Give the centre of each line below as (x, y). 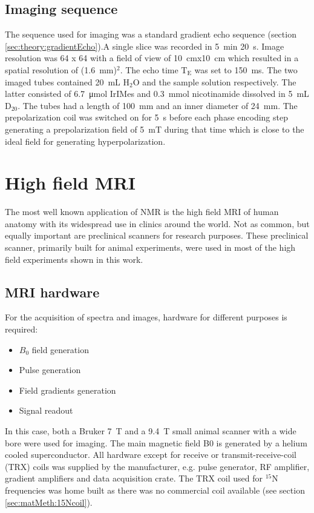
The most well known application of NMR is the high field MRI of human (142, 212)
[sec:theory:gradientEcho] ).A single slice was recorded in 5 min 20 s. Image (145, 46)
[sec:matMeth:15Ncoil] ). (49, 502)
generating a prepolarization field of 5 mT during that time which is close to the (155, 129)
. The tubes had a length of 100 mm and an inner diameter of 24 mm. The (158, 105)
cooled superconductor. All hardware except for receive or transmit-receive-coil (151, 455)
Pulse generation (50, 370)
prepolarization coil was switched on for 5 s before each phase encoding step (146, 117)
